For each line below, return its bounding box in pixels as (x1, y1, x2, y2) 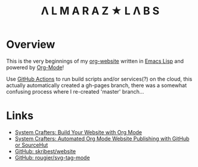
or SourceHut (14, 141, 48, 149)
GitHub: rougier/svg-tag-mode (14, 154, 91, 161)
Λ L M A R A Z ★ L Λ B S (41, 4, 160, 18)
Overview (6, 38, 55, 51)
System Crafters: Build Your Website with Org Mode (14, 128, 143, 135)
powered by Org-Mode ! (6, 64, 64, 71)
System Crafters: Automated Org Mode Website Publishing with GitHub (14, 135, 190, 142)
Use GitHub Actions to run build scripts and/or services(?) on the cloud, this (6, 75, 193, 82)
